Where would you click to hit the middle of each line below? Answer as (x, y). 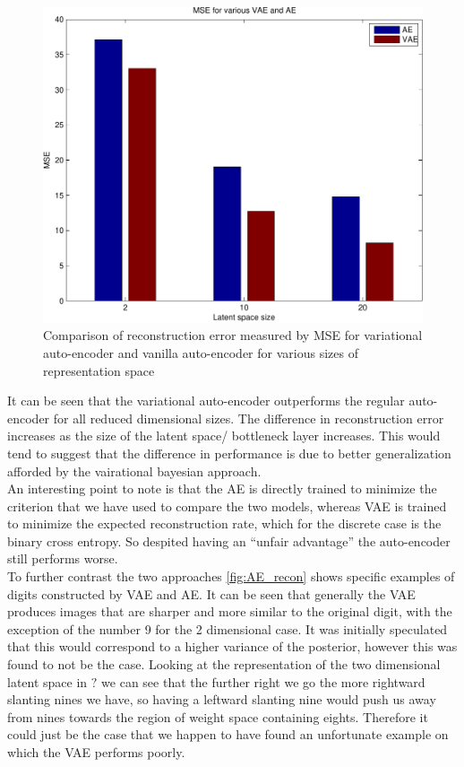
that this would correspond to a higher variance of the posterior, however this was (232, 646)
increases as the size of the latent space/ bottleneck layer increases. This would (224, 436)
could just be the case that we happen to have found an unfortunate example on (228, 734)
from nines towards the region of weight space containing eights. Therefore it (218, 716)
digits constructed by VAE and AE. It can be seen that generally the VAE (211, 593)
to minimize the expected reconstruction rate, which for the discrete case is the (224, 523)
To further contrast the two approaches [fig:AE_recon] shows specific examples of (231, 576)
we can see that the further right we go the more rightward (263, 681)
